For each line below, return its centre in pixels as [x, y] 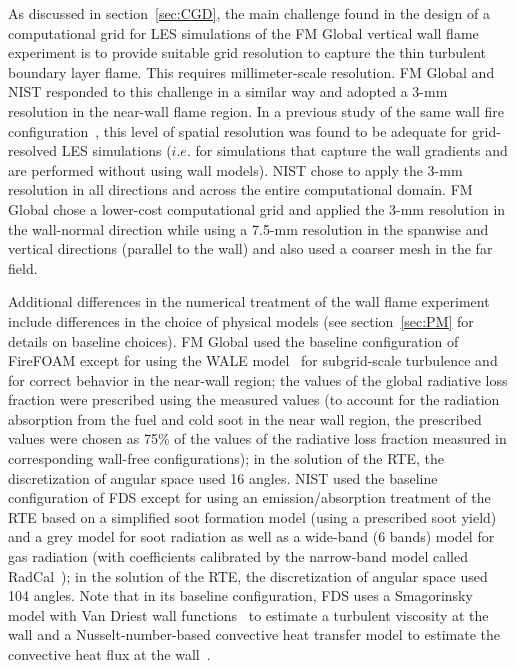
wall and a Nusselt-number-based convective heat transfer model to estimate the [254, 634]
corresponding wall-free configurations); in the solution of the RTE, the [226, 458]
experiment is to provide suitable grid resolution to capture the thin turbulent [247, 52]
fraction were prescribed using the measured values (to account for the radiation [254, 399]
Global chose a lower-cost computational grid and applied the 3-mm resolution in [257, 208]
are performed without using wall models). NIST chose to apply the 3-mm [235, 169]
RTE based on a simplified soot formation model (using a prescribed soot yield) [252, 516]
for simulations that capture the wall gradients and [351, 150]
